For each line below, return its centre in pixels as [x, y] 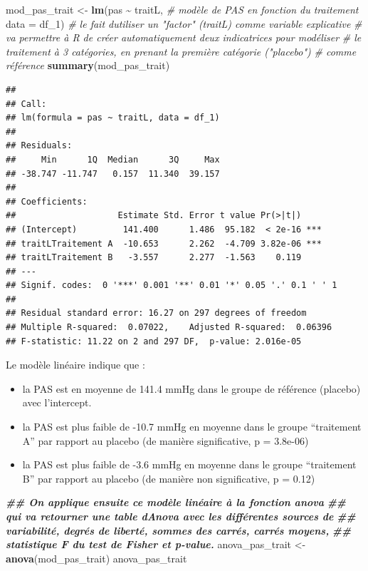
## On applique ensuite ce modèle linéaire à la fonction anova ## [176, 502]
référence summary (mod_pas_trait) [88, 65]
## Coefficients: [47, 201]
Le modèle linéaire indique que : [75, 365]
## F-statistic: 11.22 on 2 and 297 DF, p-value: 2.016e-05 [154, 341]
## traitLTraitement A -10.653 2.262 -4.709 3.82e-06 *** [164, 243]
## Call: [26, 104]
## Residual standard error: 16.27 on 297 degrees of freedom [156, 313]
